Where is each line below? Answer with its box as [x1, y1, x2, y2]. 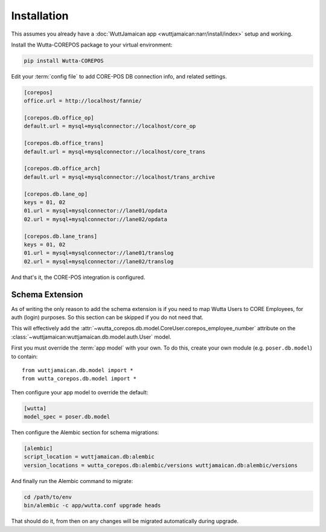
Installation [11, 9, 69, 22]
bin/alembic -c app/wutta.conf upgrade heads [24, 502, 161, 509]
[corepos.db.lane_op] [24, 190, 88, 197]
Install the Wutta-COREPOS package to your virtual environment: [11, 41, 173, 48]
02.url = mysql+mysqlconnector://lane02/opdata [24, 216, 167, 223]
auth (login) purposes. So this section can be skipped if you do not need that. [11, 313, 203, 321]
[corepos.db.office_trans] [24, 139, 104, 147]
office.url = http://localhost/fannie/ [24, 97, 142, 104]
